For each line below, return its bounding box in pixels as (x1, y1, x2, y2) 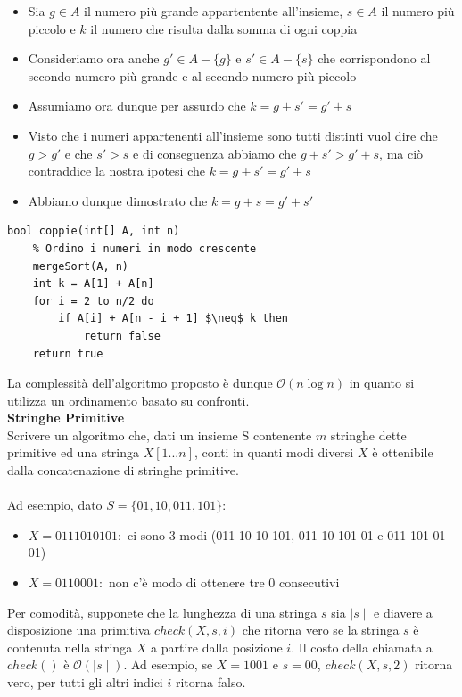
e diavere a (374, 603, 433, 621)
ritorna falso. (175, 673, 246, 691)
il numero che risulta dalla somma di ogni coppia (90, 19, 358, 37)
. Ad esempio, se (123, 655, 213, 674)
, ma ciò (379, 143, 424, 162)
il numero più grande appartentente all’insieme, (84, 2, 343, 20)
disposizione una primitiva (7, 620, 151, 639)
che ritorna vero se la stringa (242, 620, 400, 639)
